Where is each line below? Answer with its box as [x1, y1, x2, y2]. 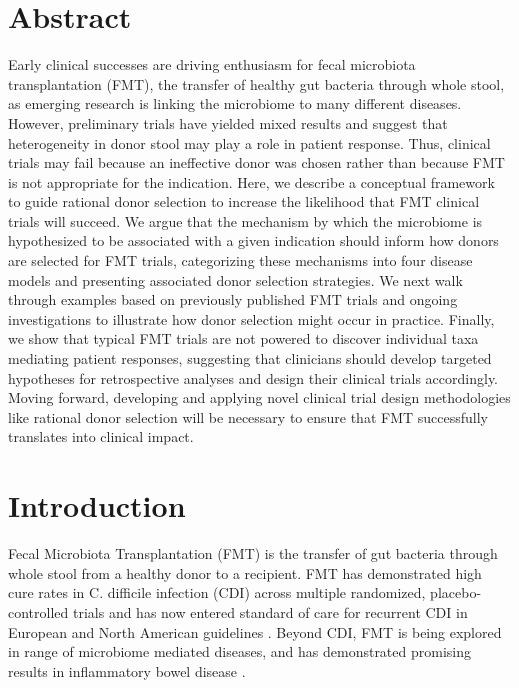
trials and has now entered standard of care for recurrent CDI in [72, 601, 468, 622]
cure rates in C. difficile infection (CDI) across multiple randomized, [8, 582, 426, 603]
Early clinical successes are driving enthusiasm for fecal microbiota [8, 54, 416, 75]
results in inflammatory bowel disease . [8, 660, 246, 681]
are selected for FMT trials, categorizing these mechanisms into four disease [8, 250, 473, 271]
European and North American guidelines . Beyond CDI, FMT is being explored [8, 621, 502, 642]
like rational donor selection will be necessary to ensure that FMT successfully [8, 406, 488, 427]
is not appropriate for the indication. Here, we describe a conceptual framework [8, 171, 495, 192]
